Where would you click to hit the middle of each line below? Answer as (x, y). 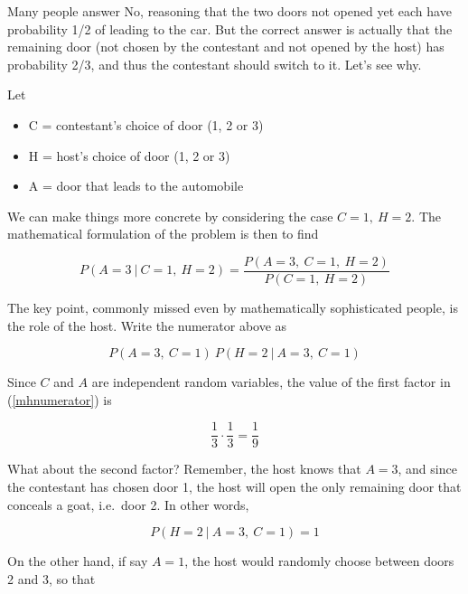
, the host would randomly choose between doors (319, 561)
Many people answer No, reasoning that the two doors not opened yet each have (229, 11)
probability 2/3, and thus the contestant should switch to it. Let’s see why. (215, 64)
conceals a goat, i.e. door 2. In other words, (128, 504)
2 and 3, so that (51, 578)
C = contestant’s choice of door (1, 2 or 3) (146, 124)
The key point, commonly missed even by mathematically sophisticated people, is (233, 307)
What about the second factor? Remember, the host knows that (184, 469)
